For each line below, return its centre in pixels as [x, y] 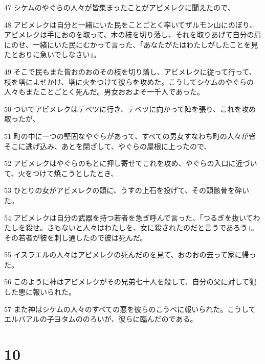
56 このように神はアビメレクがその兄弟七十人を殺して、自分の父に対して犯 [130, 282]
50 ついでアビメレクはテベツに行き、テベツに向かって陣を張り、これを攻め [130, 108]
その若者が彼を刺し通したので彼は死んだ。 [76, 237]
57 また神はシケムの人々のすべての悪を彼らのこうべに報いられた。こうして [130, 309]
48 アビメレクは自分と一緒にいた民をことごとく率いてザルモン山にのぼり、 [130, 24]
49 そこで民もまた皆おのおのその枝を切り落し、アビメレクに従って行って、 [130, 71]
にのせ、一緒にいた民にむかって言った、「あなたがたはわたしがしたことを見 [131, 44]
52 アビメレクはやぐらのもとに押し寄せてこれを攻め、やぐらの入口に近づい [131, 163]
